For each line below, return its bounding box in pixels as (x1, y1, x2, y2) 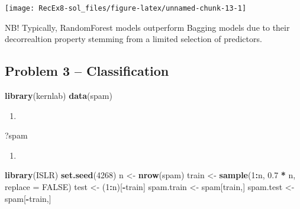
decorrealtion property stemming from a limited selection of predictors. (5, 33, 262, 45)
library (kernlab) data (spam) (5, 89, 112, 102)
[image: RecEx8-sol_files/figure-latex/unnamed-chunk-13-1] (5, 4, 247, 12)
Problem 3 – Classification (5, 62, 169, 80)
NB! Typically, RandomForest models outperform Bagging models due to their (5, 21, 290, 33)
